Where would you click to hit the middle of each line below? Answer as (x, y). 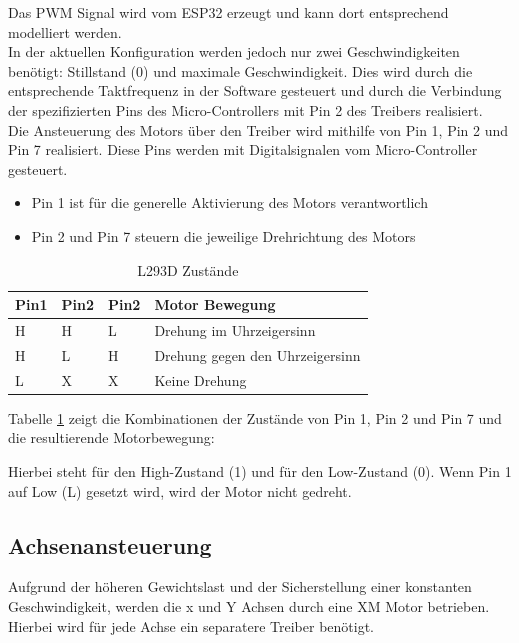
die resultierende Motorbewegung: (111, 437)
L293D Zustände (188, 269)
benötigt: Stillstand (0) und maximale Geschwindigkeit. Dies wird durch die (240, 70)
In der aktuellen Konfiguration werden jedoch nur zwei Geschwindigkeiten (234, 51)
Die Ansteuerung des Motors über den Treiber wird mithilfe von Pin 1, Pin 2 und (258, 129)
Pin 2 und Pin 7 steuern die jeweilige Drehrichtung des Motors (223, 235)
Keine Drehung (200, 379)
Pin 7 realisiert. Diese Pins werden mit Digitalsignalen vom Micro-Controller (243, 149)
